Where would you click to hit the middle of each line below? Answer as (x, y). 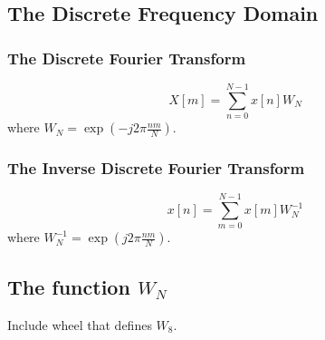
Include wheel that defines (80, 324)
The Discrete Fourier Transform (127, 58)
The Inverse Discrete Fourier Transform (156, 168)
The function (69, 286)
